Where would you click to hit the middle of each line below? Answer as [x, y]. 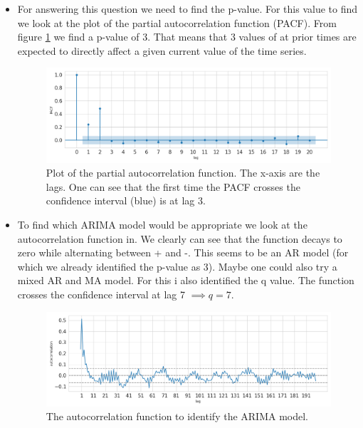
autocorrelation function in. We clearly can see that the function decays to [180, 238]
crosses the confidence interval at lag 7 [101, 294]
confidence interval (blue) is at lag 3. [126, 200]
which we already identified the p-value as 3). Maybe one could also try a [177, 266]
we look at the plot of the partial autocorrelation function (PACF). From [177, 22]
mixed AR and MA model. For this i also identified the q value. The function [186, 280]
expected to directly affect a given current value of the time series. [162, 50]
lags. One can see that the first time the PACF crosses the [173, 186]
